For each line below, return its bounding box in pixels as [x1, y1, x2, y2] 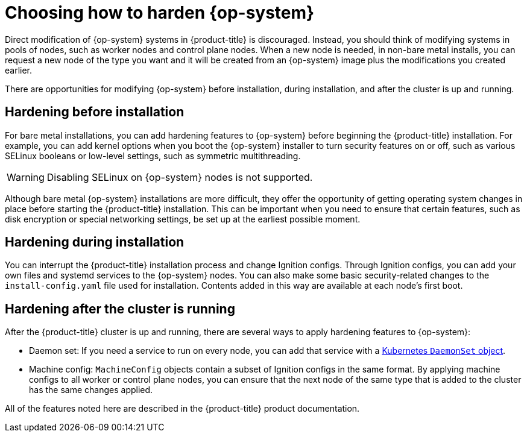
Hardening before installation [5, 104, 185, 120]
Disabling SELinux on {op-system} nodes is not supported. [46, 171, 313, 183]
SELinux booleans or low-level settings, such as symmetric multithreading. [5, 150, 301, 161]
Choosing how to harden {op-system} [5, 2, 315, 23]
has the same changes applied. [29, 385, 153, 395]
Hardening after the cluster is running [5, 301, 235, 316]
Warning [7, 171, 45, 183]
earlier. [5, 64, 33, 75]
